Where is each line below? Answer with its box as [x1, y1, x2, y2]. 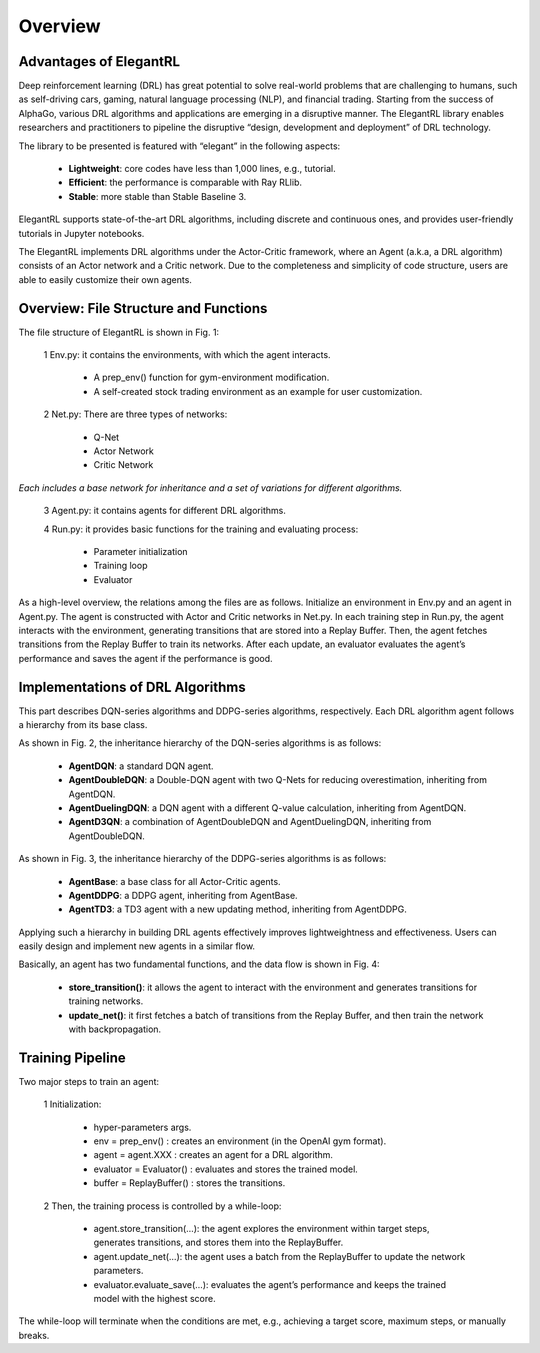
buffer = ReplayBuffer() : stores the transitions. [93, 1177, 286, 1189]
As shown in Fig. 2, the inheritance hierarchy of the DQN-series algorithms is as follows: [18, 737, 382, 749]
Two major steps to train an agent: [18, 1075, 160, 1087]
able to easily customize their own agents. [18, 273, 192, 285]
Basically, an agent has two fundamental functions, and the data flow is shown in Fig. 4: [18, 958, 380, 970]
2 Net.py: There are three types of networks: [43, 408, 228, 420]
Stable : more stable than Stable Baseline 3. [68, 190, 247, 202]
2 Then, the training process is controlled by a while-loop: [43, 1200, 282, 1212]
